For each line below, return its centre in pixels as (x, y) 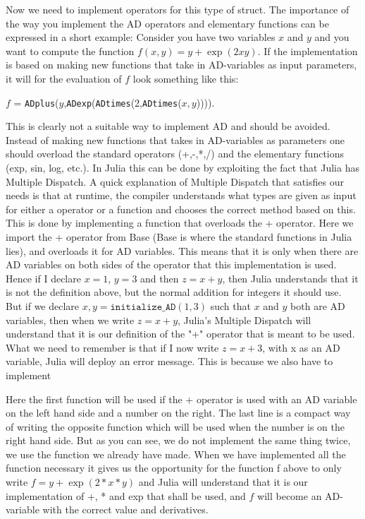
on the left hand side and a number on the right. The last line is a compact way (178, 413)
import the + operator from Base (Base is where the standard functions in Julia (179, 236)
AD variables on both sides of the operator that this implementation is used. (171, 264)
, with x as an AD (301, 347)
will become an (290, 495)
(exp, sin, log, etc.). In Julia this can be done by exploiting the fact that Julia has (182, 167)
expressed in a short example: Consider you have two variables (141, 37)
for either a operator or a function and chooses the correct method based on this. (181, 209)
